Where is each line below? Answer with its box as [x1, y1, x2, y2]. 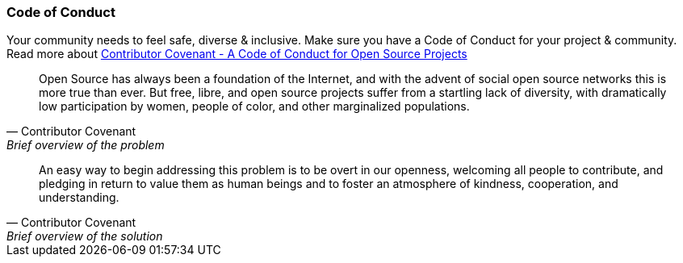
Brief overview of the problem [6, 138, 165, 152]
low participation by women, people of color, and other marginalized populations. [39, 99, 470, 114]
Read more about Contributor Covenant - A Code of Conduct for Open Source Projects [6, 47, 467, 61]
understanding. [39, 190, 119, 205]
